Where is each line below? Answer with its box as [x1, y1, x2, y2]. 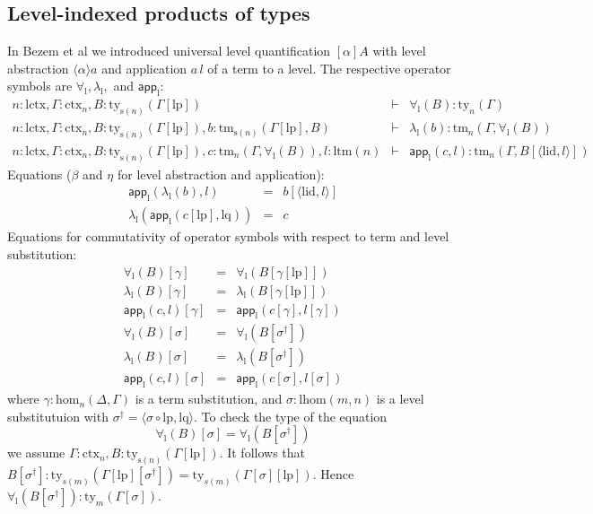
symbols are [7, 76, 73, 95]
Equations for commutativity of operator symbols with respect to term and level [7, 227, 449, 246]
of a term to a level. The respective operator [207, 58, 451, 77]
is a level [376, 389, 424, 408]
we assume [7, 443, 65, 462]
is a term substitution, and [135, 389, 283, 408]
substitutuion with [7, 406, 109, 425]
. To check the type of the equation [194, 406, 388, 425]
